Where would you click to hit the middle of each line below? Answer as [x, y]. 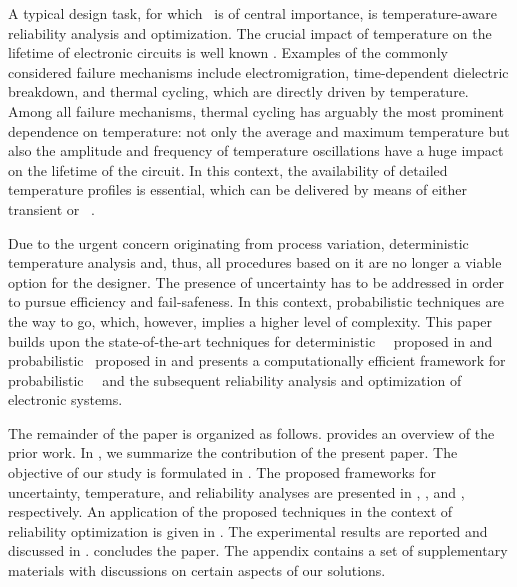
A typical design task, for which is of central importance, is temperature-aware [252, 13]
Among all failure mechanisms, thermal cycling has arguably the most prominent [256, 110]
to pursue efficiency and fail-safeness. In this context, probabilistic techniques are [256, 301]
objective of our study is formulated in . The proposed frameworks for [222, 472]
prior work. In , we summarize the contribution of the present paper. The [233, 452]
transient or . [51, 208]
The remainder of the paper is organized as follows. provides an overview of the [251, 432]
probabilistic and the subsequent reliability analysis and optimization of [235, 379]
